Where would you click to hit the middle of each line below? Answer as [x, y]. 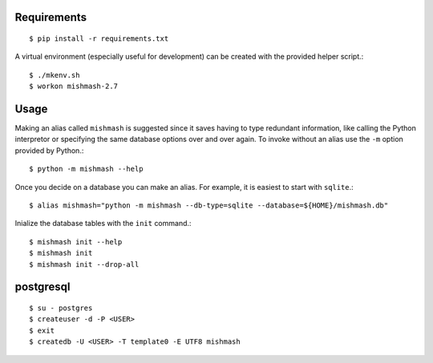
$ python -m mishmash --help [86, 169]
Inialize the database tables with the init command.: [103, 224]
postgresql [42, 287]
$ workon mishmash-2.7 [74, 87]
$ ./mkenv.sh [55, 75]
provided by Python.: [49, 150]
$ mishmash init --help [76, 242]
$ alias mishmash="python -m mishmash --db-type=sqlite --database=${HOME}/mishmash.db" [209, 206]
